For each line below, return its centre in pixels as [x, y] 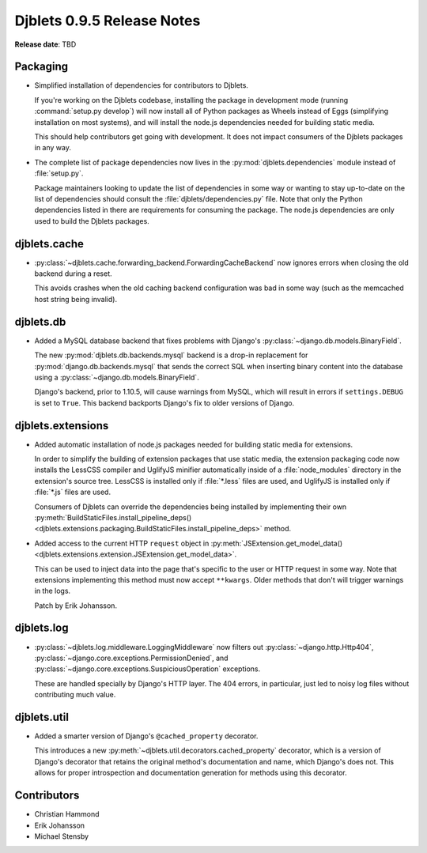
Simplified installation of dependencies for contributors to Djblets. [142, 85]
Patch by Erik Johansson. [76, 606]
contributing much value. [75, 695]
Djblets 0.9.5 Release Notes [108, 21]
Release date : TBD [45, 44]
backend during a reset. [73, 274]
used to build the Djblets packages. [92, 221]
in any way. [53, 148]
